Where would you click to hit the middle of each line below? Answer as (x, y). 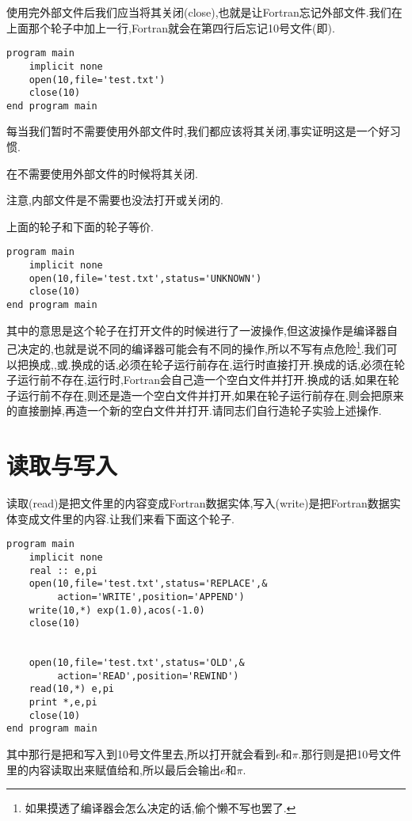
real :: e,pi (63, 570)
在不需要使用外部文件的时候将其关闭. (102, 173)
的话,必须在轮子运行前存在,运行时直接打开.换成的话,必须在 (244, 364)
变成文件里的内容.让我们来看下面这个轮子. (126, 518)
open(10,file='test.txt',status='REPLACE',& (148, 584)
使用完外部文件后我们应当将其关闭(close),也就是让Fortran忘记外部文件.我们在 (204, 12)
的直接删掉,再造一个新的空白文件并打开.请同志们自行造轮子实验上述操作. (194, 410)
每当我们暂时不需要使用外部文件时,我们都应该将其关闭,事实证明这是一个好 (198, 131)
